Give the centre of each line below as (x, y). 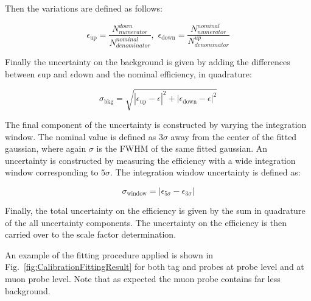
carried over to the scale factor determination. (91, 234)
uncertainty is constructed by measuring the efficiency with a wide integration (150, 160)
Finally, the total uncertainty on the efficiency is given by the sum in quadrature (155, 210)
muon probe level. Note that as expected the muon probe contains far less (143, 278)
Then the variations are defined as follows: (84, 8)
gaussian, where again (46, 148)
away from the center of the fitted (234, 136)
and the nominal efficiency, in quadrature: (174, 73)
